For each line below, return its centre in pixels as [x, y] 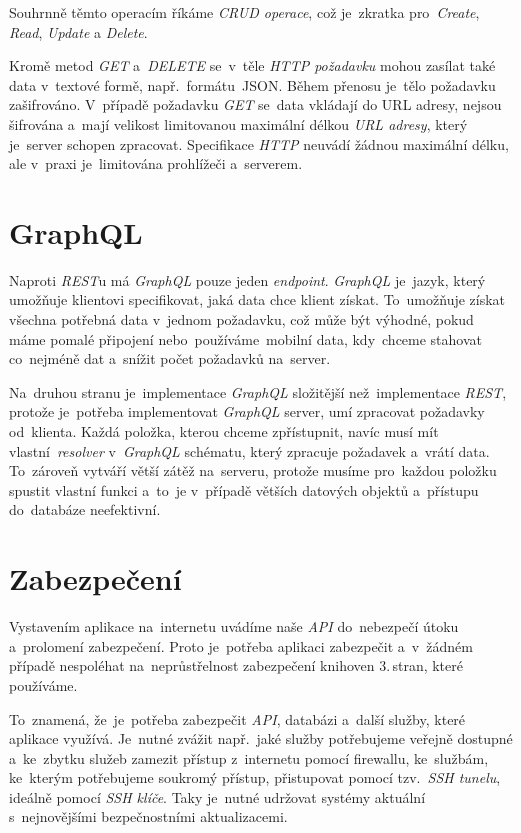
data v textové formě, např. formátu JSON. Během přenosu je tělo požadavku [252, 84]
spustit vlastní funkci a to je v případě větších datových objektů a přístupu [244, 489]
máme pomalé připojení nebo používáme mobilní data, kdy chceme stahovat [246, 338]
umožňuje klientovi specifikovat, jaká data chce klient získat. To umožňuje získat [257, 299]
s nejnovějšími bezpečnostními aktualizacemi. [148, 816]
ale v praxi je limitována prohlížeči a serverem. [156, 163]
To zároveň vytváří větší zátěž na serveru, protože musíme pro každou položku [253, 470]
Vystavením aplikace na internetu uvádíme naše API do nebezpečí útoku [234, 626]
